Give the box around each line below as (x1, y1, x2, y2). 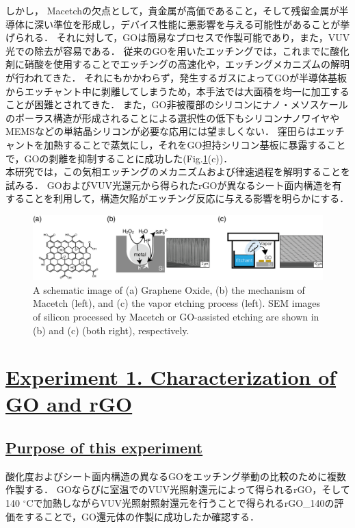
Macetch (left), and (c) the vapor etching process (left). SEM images (33, 296, 321, 310)
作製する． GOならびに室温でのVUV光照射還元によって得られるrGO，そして (5, 482, 350, 496)
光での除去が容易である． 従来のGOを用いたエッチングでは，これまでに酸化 (5, 43, 350, 58)
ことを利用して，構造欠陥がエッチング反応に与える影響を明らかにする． (24, 191, 350, 205)
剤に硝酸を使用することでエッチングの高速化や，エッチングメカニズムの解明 (5, 57, 350, 71)
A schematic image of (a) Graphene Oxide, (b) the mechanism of (33, 282, 305, 297)
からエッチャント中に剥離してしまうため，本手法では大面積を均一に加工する (5, 84, 350, 98)
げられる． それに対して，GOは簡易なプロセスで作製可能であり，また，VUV (5, 30, 350, 45)
